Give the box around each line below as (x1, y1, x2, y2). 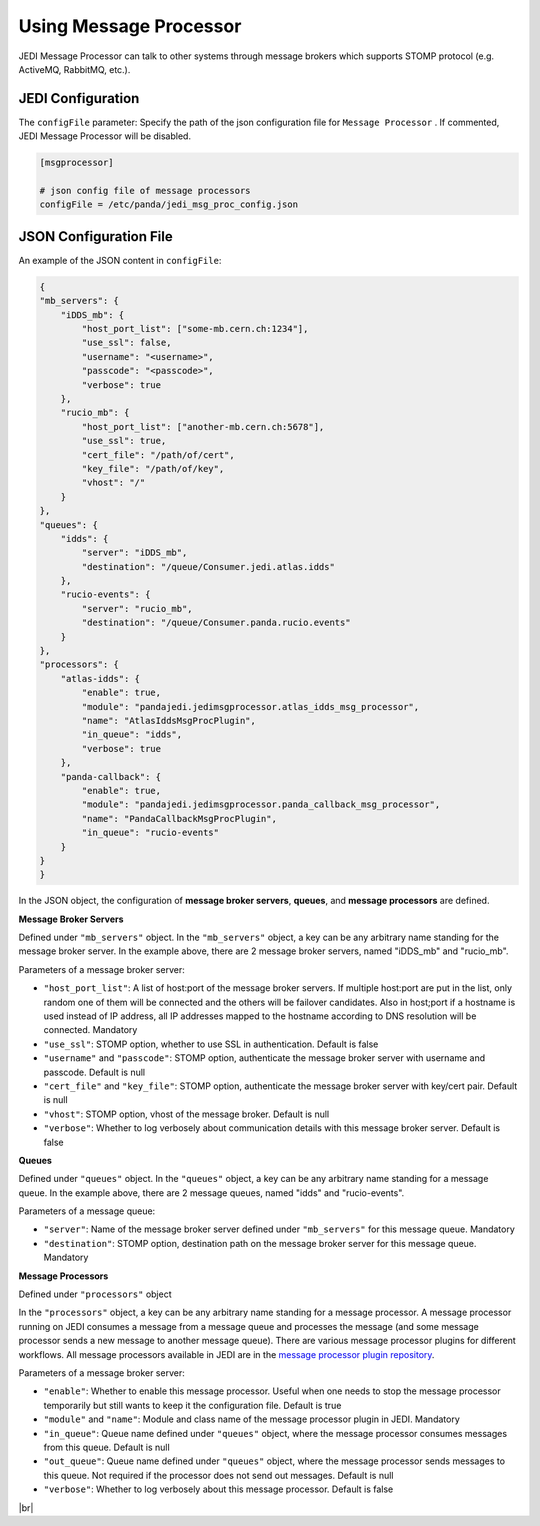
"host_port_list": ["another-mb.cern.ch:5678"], (81, 421, 325, 432)
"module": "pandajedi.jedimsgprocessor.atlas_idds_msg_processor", (81, 701, 420, 712)
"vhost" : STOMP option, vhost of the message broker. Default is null (43, 1108, 330, 1120)
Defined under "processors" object (18, 1288, 172, 1300)
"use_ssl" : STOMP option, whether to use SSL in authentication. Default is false (43, 1038, 379, 1050)
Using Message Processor (18, 15, 242, 37)
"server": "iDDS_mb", (81, 547, 188, 559)
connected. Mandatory (43, 1024, 138, 1036)
